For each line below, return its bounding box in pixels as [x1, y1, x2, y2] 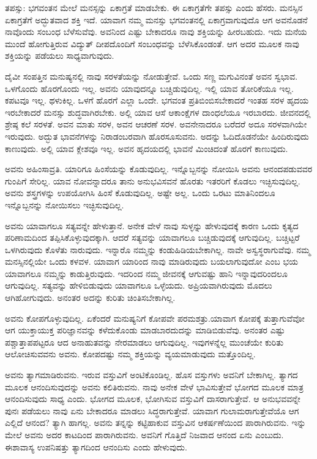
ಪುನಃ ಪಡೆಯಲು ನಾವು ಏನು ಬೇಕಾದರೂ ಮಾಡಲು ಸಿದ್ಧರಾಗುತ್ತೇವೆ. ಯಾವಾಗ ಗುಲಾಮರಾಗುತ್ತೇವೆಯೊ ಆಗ [5, 404, 299, 417]
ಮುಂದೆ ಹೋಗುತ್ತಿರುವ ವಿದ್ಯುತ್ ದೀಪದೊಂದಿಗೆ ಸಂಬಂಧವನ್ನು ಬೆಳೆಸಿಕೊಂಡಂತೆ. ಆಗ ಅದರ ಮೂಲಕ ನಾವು [5, 37, 300, 50]
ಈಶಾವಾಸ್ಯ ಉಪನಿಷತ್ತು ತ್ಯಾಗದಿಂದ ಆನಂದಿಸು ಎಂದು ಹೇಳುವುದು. [5, 440, 187, 453]
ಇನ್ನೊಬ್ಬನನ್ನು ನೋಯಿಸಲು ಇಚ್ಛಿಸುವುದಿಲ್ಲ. [5, 198, 124, 211]
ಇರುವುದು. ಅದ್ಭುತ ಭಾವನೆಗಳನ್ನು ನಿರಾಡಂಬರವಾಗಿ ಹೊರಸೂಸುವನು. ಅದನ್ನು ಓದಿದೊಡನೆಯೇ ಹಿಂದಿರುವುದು [5, 129, 309, 142]
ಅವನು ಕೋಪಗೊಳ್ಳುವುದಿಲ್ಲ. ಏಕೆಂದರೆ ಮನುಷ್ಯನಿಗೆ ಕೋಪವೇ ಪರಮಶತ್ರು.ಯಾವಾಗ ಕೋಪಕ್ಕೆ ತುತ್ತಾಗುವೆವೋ [5, 311, 305, 324]
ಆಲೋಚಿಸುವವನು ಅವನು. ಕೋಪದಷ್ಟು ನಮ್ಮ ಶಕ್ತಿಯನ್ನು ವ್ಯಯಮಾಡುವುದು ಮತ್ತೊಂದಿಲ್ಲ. [5, 347, 256, 360]
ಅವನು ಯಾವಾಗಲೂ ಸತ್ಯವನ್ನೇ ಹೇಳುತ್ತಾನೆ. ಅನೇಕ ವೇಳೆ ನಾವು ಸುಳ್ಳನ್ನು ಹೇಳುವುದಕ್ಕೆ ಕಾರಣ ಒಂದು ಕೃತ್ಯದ [5, 219, 299, 232]
